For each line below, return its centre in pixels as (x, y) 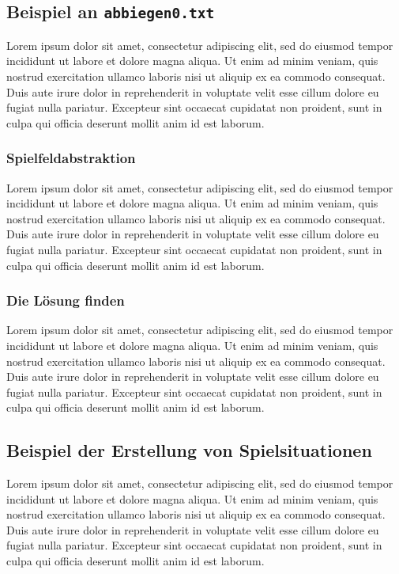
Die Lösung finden (66, 300)
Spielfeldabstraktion (71, 158)
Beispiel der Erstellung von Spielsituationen (189, 450)
